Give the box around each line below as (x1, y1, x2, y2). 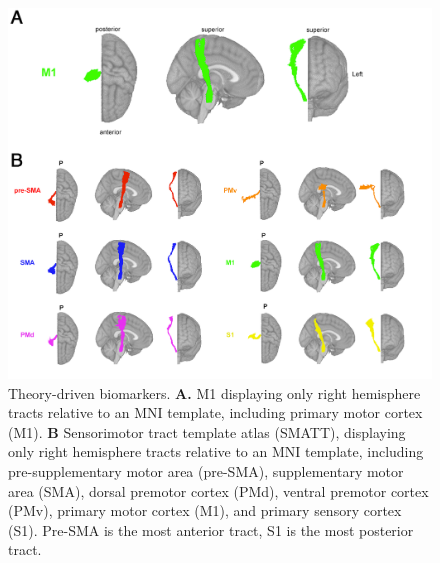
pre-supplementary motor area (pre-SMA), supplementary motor (8, 460, 404, 481)
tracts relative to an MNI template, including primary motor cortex (8, 402, 423, 423)
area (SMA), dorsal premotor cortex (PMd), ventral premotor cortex (8, 480, 429, 501)
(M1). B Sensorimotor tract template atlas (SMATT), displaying (8, 421, 406, 442)
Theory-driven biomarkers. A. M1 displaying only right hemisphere (8, 382, 421, 403)
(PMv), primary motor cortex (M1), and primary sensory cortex (8, 500, 402, 521)
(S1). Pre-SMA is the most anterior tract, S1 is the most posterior (8, 519, 414, 540)
